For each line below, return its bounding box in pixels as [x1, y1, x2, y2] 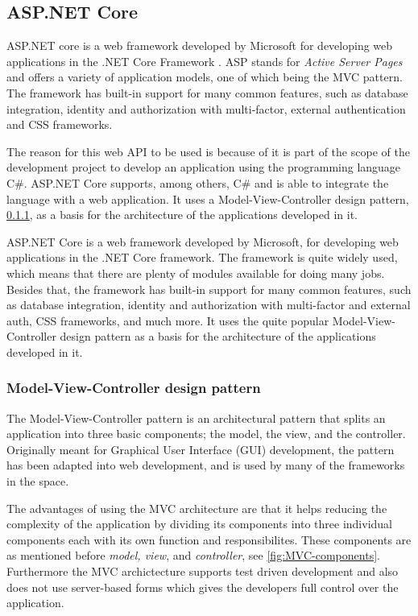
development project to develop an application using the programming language [6, 159, 401, 176]
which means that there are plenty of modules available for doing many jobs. [6, 264, 385, 281]
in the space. [6, 473, 69, 490]
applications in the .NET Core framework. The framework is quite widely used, [6, 249, 398, 266]
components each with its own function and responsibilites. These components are [6, 531, 412, 548]
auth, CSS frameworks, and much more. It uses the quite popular [6, 312, 329, 329]
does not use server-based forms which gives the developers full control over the [6, 578, 399, 595]
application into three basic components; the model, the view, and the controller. [6, 425, 406, 442]
